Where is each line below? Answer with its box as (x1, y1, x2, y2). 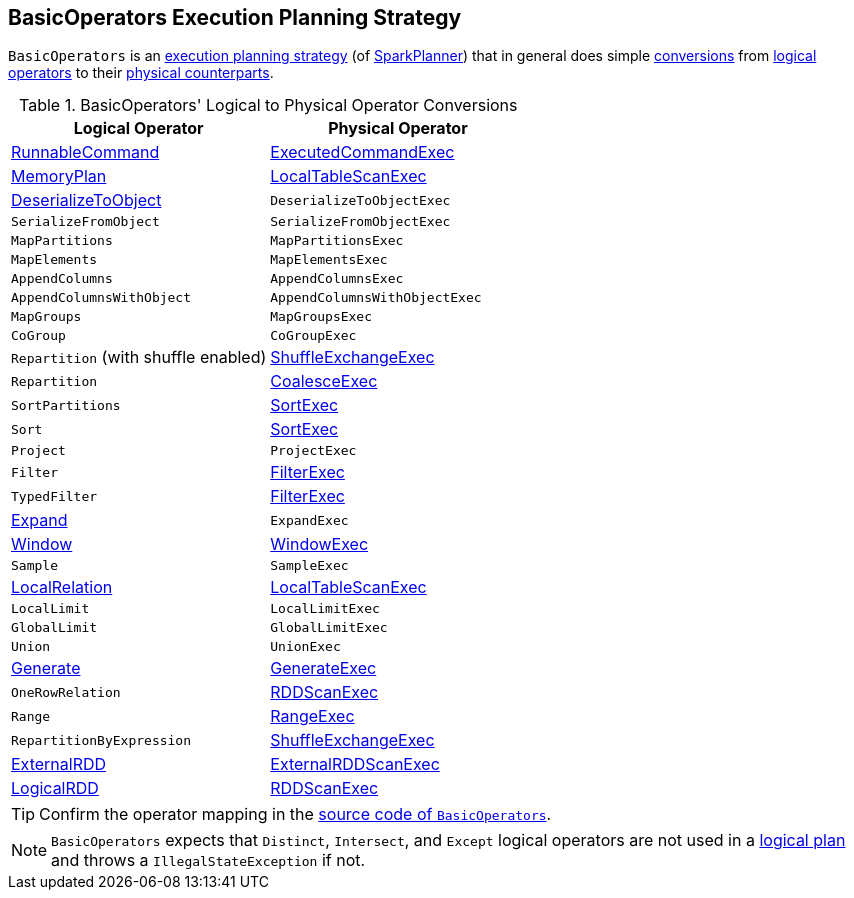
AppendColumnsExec (270, 271, 404, 287)
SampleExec (270, 558, 349, 574)
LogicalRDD (11, 778, 99, 799)
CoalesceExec (270, 371, 378, 392)
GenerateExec (270, 658, 377, 679)
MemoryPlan (11, 166, 107, 187)
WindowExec (270, 534, 369, 555)
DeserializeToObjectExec (270, 192, 451, 208)
